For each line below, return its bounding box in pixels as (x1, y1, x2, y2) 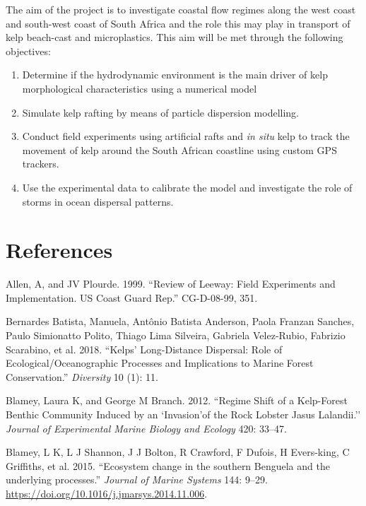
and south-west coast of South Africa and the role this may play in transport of (6, 16, 350, 30)
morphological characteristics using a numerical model (22, 81, 257, 95)
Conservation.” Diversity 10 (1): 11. (6, 369, 158, 384)
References (6, 235, 113, 264)
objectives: (6, 43, 51, 58)
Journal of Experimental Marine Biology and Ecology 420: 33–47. (6, 420, 288, 435)
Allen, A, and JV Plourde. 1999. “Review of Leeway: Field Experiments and (6, 276, 336, 291)
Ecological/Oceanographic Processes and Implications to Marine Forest (6, 355, 314, 370)
